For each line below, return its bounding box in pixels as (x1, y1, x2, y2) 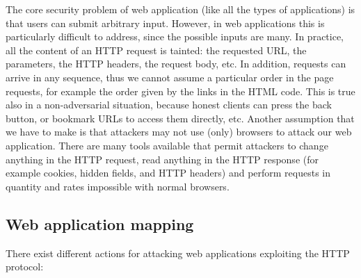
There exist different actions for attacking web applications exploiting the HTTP (6, 245, 350, 260)
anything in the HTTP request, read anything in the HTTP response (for (6, 152, 319, 166)
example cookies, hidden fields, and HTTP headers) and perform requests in (6, 165, 331, 180)
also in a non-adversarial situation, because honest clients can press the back (6, 97, 332, 112)
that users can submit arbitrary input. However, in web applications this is (6, 15, 325, 30)
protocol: (6, 259, 44, 274)
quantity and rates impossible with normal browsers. (6, 179, 230, 193)
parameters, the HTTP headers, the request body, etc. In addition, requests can (6, 56, 346, 71)
